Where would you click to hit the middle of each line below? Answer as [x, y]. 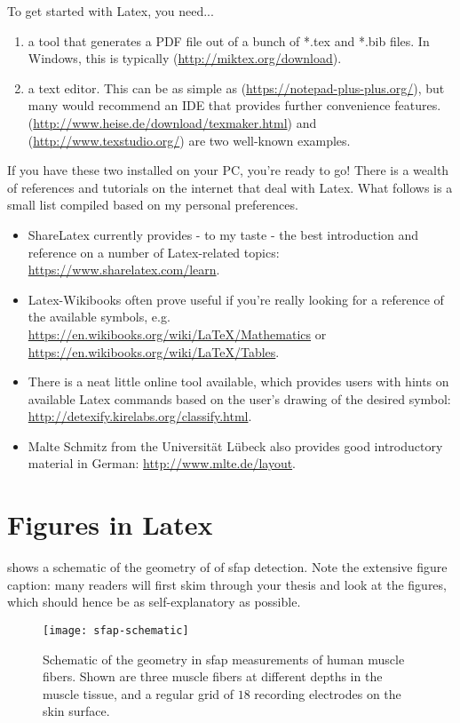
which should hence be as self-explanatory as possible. [154, 602]
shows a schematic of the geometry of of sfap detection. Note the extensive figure [227, 567]
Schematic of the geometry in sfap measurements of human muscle [224, 659]
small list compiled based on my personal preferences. [153, 205]
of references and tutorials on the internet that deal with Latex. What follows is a [230, 187]
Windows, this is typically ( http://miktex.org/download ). [185, 58]
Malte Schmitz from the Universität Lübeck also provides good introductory [235, 445]
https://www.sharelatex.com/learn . [124, 270]
